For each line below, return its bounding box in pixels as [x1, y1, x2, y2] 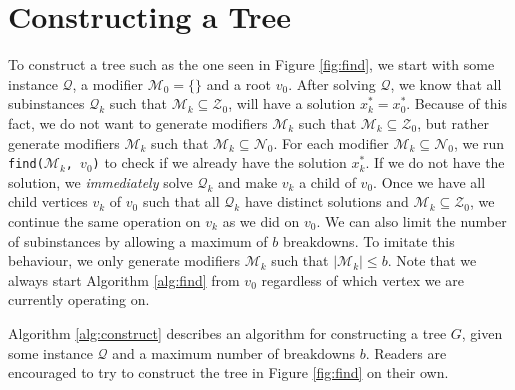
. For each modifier [273, 132, 389, 153]
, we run [453, 132, 505, 153]
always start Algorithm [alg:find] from [8, 269, 240, 290]
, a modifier [72, 73, 143, 94]
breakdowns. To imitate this [282, 230, 455, 251]
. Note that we [387, 250, 477, 271]
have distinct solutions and [244, 191, 409, 212]
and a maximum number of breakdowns [112, 342, 356, 363]
